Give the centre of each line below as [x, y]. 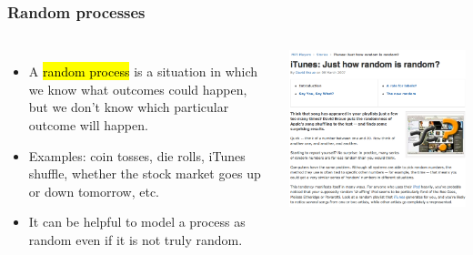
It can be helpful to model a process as [137, 222]
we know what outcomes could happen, [138, 89]
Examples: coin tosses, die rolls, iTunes [137, 155]
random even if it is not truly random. [136, 239]
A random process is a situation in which [143, 71]
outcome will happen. [88, 125]
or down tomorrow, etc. [94, 191]
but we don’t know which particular [129, 107]
